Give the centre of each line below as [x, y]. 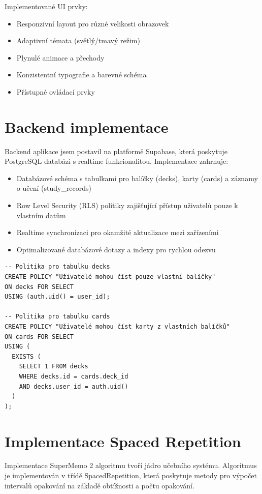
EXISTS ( [26, 356]
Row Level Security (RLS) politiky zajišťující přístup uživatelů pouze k [127, 205]
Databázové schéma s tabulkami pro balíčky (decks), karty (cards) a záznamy [137, 178]
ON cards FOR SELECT [39, 337]
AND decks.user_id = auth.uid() [74, 386]
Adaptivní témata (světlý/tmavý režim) [78, 40]
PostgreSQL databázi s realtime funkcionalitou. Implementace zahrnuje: [117, 161]
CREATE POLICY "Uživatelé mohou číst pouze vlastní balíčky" [110, 277]
